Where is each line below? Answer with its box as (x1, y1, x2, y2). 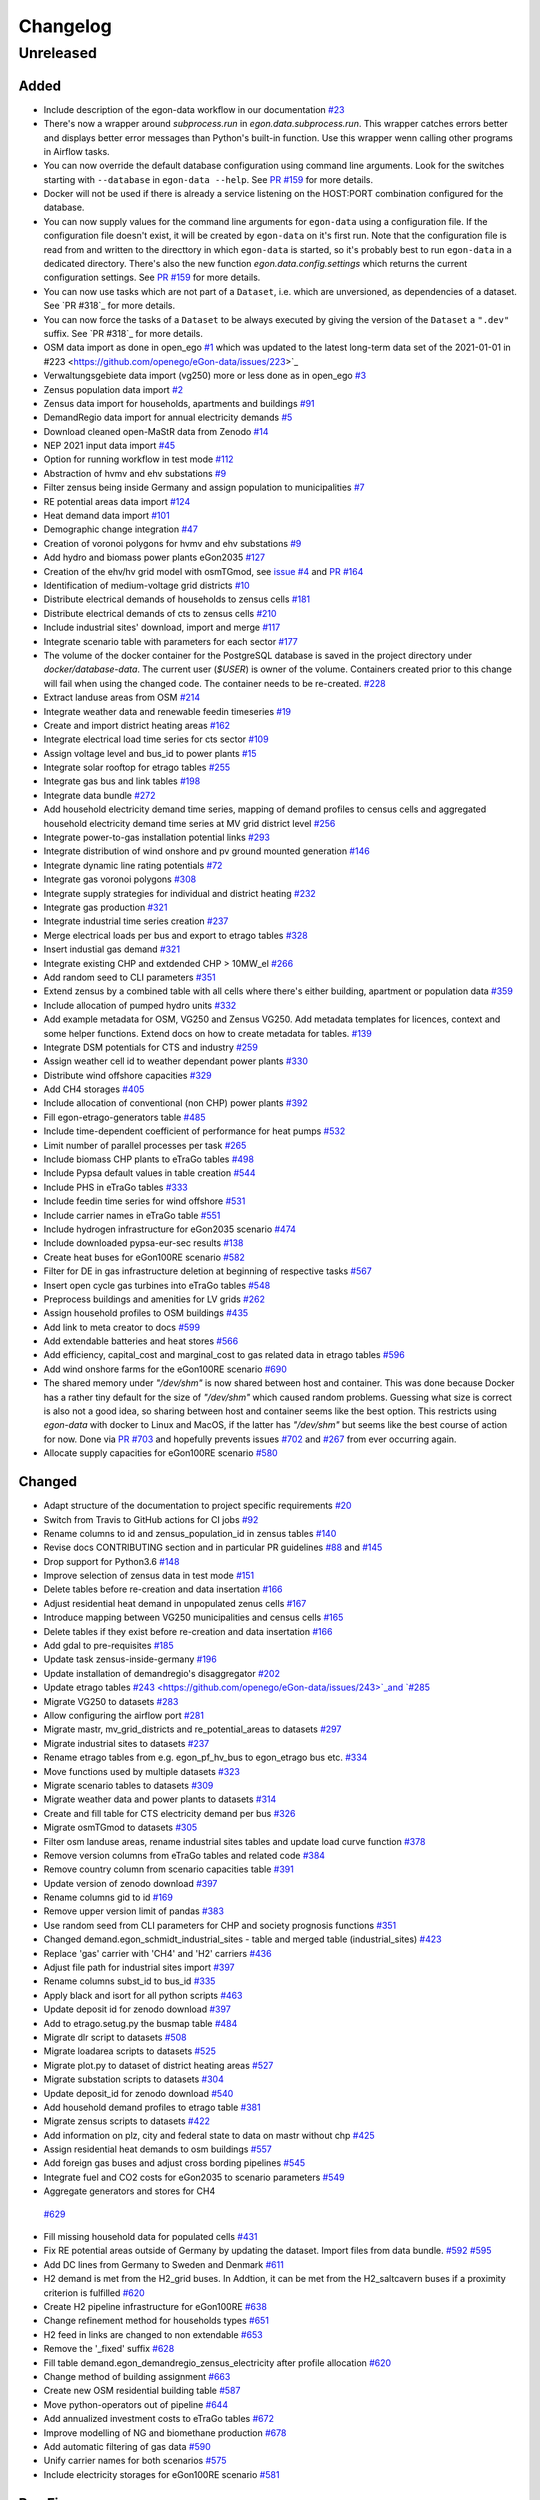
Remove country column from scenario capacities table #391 (43, 1863, 294, 1875)
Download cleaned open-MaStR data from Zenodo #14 (43, 425, 269, 437)
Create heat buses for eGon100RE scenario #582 (43, 1251, 245, 1263)
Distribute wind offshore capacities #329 (43, 1069, 212, 1081)
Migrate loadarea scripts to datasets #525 (43, 2045, 217, 2057)
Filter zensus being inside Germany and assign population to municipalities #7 (43, 481, 365, 494)
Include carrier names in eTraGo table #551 (43, 1209, 221, 1221)
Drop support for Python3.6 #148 (43, 1555, 180, 1567)
